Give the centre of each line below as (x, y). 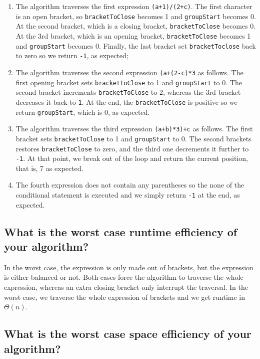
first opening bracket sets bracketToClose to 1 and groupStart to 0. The (129, 82)
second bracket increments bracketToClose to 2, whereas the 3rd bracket (128, 92)
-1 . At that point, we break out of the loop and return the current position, (132, 158)
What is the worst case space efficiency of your (128, 334)
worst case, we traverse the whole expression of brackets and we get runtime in (125, 297)
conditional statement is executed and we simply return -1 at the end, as (128, 195)
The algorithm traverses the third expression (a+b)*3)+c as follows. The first (134, 129)
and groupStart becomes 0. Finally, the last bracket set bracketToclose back (136, 45)
